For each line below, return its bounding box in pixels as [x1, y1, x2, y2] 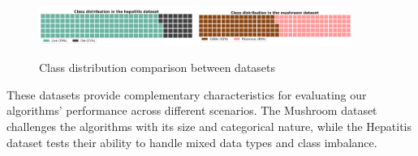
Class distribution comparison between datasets [39, 59, 276, 76]
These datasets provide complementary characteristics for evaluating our [6, 86, 367, 103]
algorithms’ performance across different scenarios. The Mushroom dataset [6, 102, 377, 119]
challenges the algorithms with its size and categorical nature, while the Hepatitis [6, 118, 412, 135]
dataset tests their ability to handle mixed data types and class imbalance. [6, 133, 377, 150]
